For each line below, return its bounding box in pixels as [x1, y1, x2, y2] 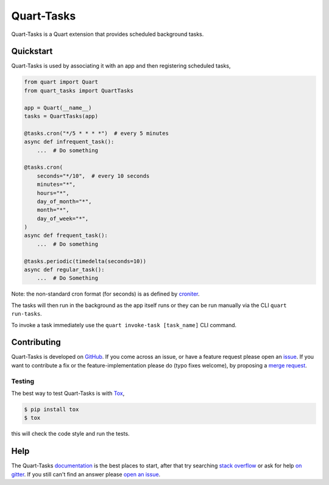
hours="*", [37, 189, 69, 196]
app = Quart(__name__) [24, 104, 92, 111]
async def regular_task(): [24, 266, 105, 274]
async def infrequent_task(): [24, 138, 115, 146]
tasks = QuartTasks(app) [24, 113, 99, 119]
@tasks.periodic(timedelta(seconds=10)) [24, 258, 146, 264]
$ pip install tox [24, 406, 79, 412]
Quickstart [11, 46, 53, 57]
